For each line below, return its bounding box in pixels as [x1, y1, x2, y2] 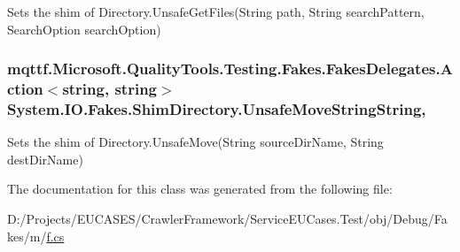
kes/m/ [7, 226, 47, 245]
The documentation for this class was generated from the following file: [7, 179, 393, 198]
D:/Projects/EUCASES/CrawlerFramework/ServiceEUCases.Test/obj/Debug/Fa [7, 210, 448, 228]
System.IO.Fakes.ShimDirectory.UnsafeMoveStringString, [7, 97, 426, 119]
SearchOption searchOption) [7, 19, 161, 38]
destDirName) [7, 149, 83, 168]
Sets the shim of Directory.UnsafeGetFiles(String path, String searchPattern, [7, 3, 425, 20]
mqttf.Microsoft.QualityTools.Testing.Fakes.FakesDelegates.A [7, 57, 453, 80]
